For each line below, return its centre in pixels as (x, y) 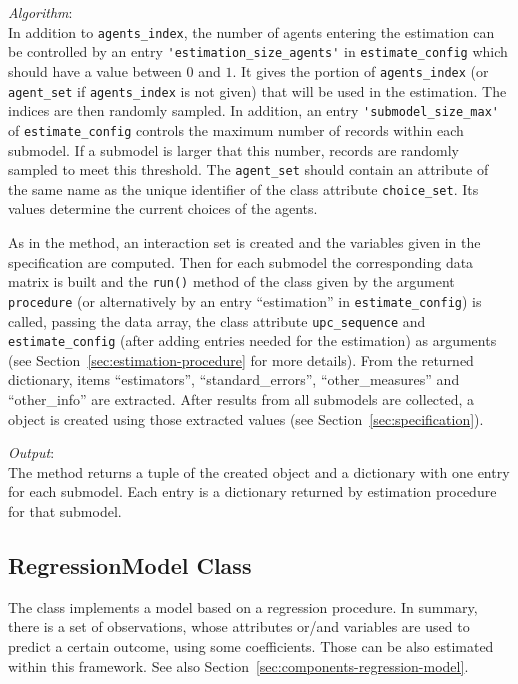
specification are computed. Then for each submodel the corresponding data (241, 261)
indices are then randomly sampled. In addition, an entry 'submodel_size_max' (253, 110)
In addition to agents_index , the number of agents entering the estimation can (251, 31)
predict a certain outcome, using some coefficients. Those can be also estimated (251, 645)
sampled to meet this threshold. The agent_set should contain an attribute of (248, 169)
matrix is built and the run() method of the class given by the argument (231, 281)
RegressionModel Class (130, 564)
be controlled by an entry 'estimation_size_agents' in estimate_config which (258, 51)
